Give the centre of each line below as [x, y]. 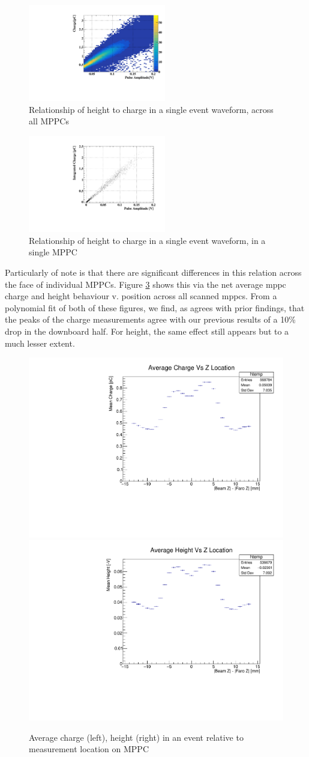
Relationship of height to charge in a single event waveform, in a [147, 240]
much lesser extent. [40, 343]
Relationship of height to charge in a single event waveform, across [151, 109]
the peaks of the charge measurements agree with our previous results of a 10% [150, 319]
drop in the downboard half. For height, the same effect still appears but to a [147, 331]
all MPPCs [49, 121]
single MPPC [53, 252]
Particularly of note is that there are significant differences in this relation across [153, 272]
